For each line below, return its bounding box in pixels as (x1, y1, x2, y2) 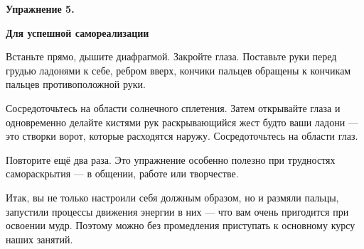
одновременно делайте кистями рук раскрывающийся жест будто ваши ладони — (6, 114, 358, 129)
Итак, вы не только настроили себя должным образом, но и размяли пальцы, (6, 189, 339, 204)
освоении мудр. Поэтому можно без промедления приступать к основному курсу (6, 218, 355, 233)
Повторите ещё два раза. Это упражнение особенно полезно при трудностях (6, 152, 336, 167)
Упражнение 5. (6, 1, 75, 16)
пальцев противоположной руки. (6, 77, 146, 92)
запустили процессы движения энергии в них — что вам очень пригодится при (6, 204, 349, 218)
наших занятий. (6, 231, 73, 246)
